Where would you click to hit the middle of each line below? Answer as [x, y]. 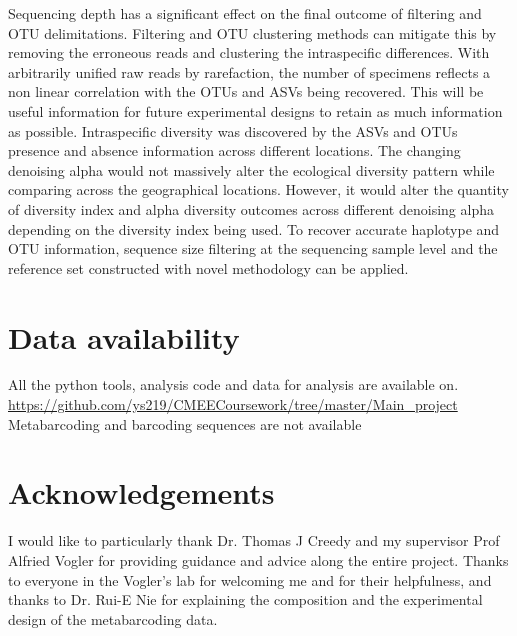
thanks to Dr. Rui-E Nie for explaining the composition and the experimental [245, 599]
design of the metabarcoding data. [113, 618]
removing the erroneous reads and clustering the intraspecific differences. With [249, 52]
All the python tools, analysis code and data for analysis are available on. [233, 384]
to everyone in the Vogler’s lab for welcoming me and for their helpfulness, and [250, 579]
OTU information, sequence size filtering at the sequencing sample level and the [253, 248]
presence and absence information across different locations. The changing [234, 150]
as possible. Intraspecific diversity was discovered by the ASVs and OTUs [233, 130]
